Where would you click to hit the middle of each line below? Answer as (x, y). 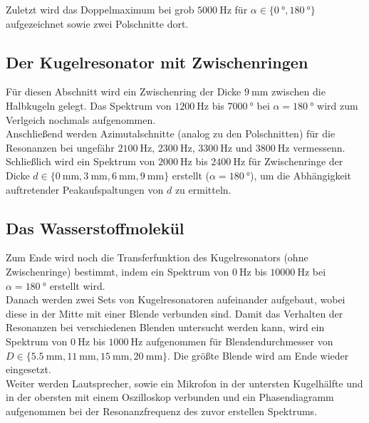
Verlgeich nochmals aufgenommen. (81, 119)
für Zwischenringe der (296, 161)
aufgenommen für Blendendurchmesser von (239, 341)
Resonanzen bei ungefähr (60, 147)
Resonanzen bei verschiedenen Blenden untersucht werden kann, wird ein (165, 327)
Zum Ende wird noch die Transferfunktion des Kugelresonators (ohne (157, 257)
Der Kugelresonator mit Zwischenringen (157, 62)
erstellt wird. (77, 285)
